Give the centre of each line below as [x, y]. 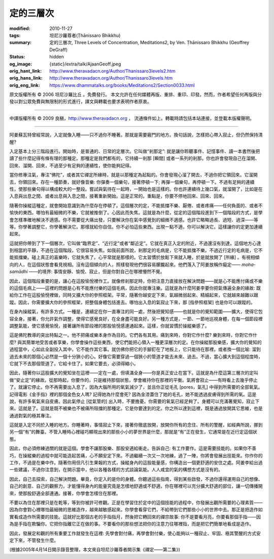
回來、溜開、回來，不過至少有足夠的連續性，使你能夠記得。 [72, 166]
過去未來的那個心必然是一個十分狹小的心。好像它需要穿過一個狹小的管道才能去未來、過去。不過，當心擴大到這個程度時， [136, 356]
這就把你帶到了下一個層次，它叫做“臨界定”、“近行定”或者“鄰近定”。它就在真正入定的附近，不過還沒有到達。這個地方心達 [135, 243]
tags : [15, 35]
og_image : [21, 64]
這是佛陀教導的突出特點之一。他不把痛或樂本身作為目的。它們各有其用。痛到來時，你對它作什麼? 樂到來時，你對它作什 [133, 335]
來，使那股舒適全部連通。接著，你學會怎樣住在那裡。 [65, 493]
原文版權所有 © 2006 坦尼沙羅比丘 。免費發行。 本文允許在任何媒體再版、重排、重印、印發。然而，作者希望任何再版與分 [136, 94]
